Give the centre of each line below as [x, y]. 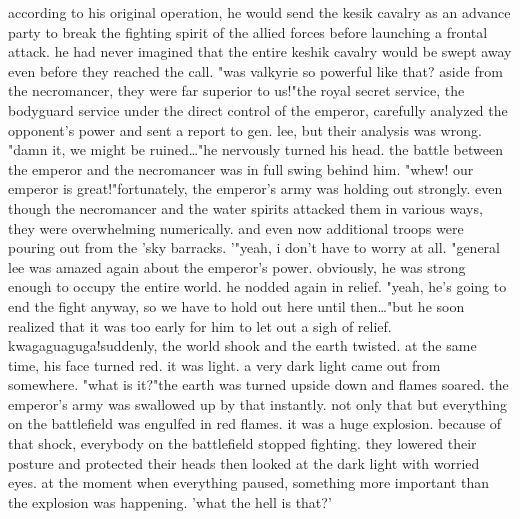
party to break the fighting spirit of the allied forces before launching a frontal [248, 31]
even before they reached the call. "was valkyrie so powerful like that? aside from [255, 70]
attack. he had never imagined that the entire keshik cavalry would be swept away [260, 51]
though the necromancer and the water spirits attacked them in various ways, [245, 207]
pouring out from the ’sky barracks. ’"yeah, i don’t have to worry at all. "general [254, 247]
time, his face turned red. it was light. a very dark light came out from [224, 364]
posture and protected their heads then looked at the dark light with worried [244, 462]
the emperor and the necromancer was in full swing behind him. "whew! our [241, 168]
